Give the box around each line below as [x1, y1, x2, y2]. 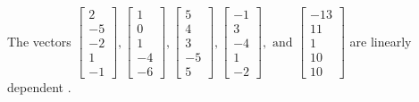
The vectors [7, 31, 71, 50]
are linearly [349, 31, 412, 50]
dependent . [7, 78, 71, 97]
